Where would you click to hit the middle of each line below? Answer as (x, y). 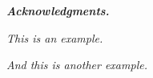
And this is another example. (77, 65)
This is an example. (55, 37)
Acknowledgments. (58, 10)
